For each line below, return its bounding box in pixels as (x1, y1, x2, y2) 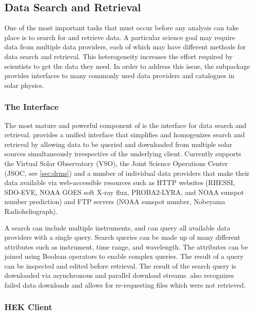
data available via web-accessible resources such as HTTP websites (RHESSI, (4, 177, 235, 188)
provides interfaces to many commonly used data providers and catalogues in (4, 70, 234, 81)
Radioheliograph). (4, 206, 58, 216)
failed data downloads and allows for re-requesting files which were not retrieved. (4, 280, 246, 290)
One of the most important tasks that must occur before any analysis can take (4, 22, 239, 33)
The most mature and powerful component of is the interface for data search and (4, 120, 247, 130)
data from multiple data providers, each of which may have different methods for (4, 42, 246, 52)
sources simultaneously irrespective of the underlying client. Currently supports (4, 148, 241, 159)
